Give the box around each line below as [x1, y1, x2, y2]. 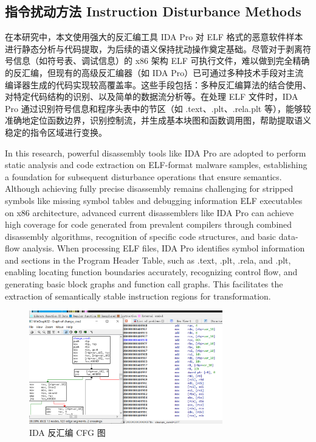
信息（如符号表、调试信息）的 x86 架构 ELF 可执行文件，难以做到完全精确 [13, 54, 310, 67]
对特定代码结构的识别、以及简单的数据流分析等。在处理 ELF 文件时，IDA [5, 90, 298, 103]
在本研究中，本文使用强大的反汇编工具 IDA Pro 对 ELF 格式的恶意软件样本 [5, 30, 303, 43]
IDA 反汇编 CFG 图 [29, 426, 106, 438]
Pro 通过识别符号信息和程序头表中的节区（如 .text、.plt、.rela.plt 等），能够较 [5, 102, 311, 114]
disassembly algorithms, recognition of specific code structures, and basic [5, 230, 276, 242]
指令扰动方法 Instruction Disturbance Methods [5, 2, 301, 21]
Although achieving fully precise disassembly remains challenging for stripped [5, 182, 294, 195]
